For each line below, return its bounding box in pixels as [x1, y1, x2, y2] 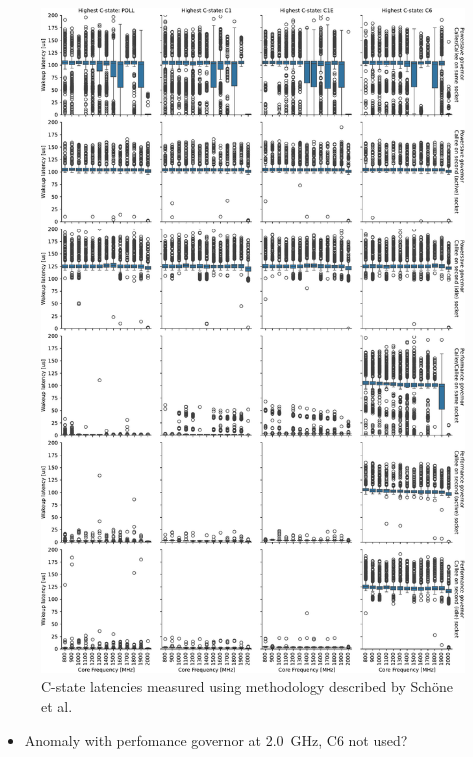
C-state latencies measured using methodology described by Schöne [41, 676, 453, 697]
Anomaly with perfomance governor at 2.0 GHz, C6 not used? [24, 729, 408, 750]
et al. [41, 696, 73, 717]
